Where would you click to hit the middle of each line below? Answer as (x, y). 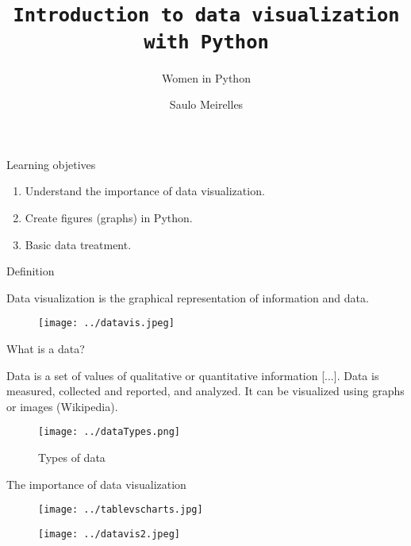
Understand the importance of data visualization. (145, 191)
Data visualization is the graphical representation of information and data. (188, 297)
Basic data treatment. (78, 244)
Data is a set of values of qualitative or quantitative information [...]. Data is (193, 375)
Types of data (72, 457)
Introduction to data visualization (206, 15)
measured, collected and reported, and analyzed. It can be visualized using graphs (205, 391)
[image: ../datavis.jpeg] (106, 323)
